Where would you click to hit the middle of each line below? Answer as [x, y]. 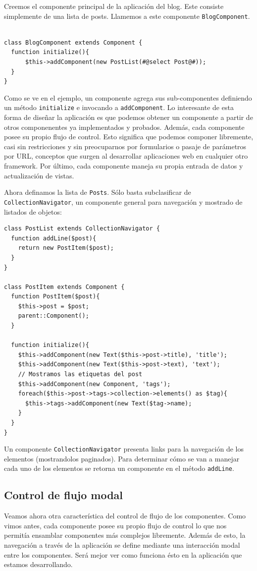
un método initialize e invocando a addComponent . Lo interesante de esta [119, 107]
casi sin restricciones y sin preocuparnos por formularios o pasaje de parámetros [125, 146]
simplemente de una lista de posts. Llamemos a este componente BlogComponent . [127, 16]
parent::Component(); [53, 316]
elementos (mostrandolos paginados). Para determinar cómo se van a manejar [122, 458]
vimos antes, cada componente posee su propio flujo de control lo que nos [115, 525]
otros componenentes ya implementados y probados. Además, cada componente [124, 127]
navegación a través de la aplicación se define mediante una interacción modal [122, 545]
